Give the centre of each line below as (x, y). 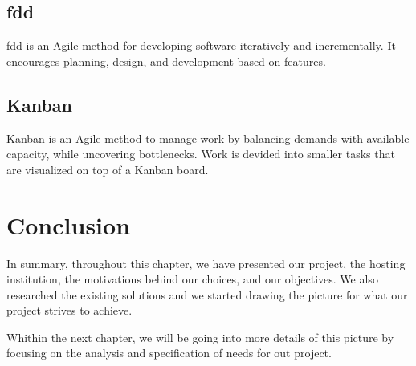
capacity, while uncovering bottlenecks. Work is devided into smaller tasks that (201, 154)
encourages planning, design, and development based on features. (166, 61)
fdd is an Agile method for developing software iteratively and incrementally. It (201, 45)
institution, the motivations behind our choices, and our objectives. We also (192, 279)
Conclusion (69, 224)
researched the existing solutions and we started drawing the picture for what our (207, 294)
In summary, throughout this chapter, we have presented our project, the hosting (206, 263)
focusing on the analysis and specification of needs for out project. (169, 353)
